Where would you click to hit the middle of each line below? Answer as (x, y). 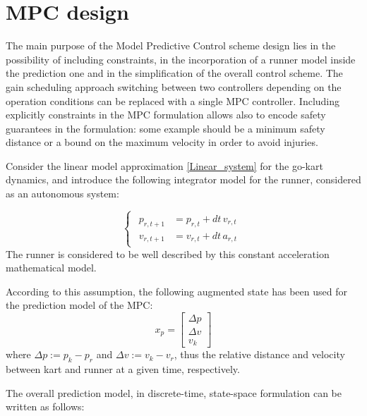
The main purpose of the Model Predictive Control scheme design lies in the (171, 45)
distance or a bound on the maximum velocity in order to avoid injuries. (162, 142)
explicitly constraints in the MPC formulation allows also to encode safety (166, 115)
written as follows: (45, 406)
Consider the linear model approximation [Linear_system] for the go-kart (164, 165)
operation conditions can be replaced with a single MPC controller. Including (173, 100)
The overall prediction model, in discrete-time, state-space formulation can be (174, 392)
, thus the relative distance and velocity (259, 354)
